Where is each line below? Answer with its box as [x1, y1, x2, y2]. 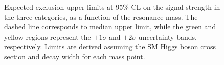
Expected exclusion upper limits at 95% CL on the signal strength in [4, 2, 220, 12]
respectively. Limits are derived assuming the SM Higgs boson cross [4, 41, 216, 52]
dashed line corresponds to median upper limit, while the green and [4, 21, 216, 32]
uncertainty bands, [138, 31, 197, 42]
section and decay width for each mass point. [4, 51, 145, 61]
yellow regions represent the [4, 31, 91, 42]
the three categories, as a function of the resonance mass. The [4, 11, 198, 22]
